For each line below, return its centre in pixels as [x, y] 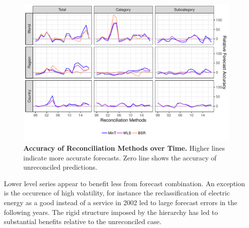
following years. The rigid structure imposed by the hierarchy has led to [111, 212]
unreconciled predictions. [60, 167]
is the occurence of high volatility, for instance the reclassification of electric [117, 193]
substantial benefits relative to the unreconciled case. [83, 221]
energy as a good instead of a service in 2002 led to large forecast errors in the [121, 202]
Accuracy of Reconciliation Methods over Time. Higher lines [124, 148]
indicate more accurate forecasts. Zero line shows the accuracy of [120, 157]
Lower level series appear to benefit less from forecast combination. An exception [124, 183]
